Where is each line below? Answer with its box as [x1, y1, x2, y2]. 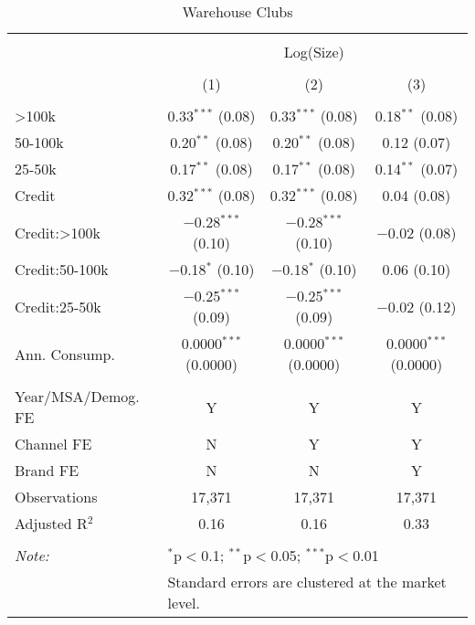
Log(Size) [283, 41, 344, 62]
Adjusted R [15, 513, 88, 534]
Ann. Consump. [15, 343, 115, 365]
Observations [15, 486, 98, 507]
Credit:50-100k [15, 259, 109, 280]
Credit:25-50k [15, 295, 101, 317]
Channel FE [15, 433, 92, 454]
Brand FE [15, 460, 79, 481]
